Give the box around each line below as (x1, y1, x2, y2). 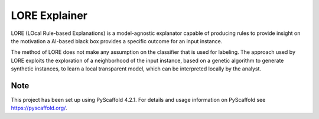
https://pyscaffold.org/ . (11, 104, 67, 112)
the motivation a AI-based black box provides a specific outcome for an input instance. (11, 37, 223, 44)
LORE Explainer (11, 9, 88, 22)
